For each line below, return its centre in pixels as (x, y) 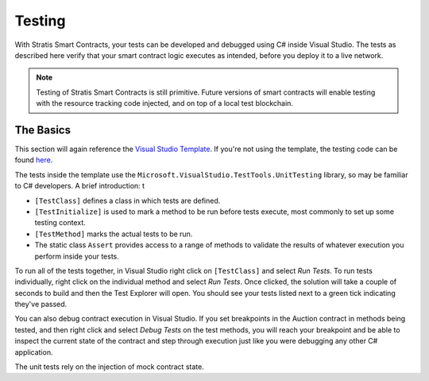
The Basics (43, 130)
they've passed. (41, 304)
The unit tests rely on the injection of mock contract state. (109, 367)
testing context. (60, 223)
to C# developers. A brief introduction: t (80, 186)
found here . (34, 160)
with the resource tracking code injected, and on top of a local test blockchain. (165, 103)
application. (34, 352)
